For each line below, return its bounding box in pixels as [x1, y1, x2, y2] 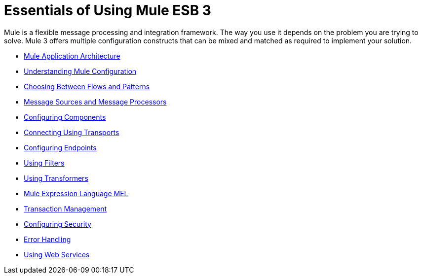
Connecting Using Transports [24, 128, 119, 137]
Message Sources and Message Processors [24, 97, 167, 106]
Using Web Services [24, 250, 90, 259]
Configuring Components [24, 112, 106, 121]
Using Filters [24, 158, 65, 167]
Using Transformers [24, 174, 88, 182]
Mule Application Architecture [24, 51, 120, 60]
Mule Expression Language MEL [24, 189, 128, 198]
